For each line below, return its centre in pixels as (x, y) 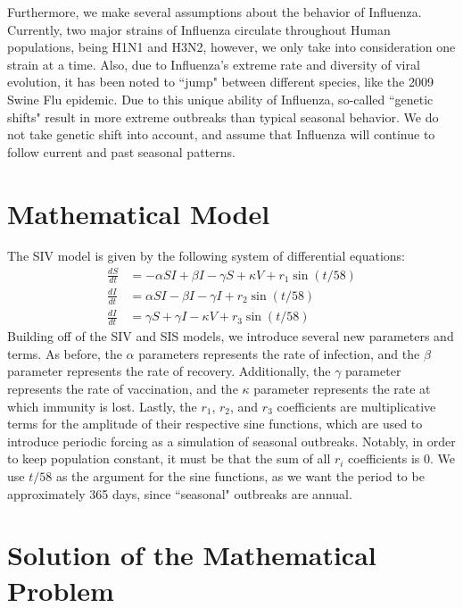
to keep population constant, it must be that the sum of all (169, 458)
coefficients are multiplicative (356, 406)
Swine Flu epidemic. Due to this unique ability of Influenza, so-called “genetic (220, 99)
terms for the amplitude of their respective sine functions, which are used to (215, 424)
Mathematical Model (139, 213)
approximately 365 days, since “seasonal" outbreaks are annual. (180, 493)
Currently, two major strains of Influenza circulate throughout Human (199, 29)
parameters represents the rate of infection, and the (279, 353)
